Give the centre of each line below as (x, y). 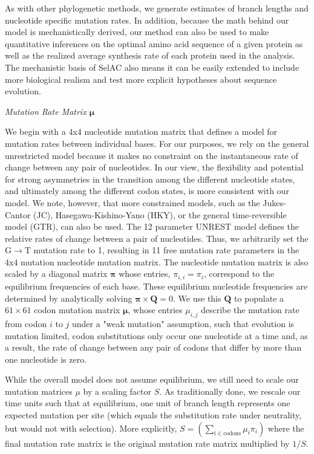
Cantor (18, 214)
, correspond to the (239, 274)
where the (286, 428)
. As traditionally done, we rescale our (230, 391)
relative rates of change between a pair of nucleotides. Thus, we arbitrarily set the (157, 238)
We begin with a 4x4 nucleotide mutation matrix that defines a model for (141, 131)
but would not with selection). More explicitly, (91, 428)
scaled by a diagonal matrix (56, 274)
